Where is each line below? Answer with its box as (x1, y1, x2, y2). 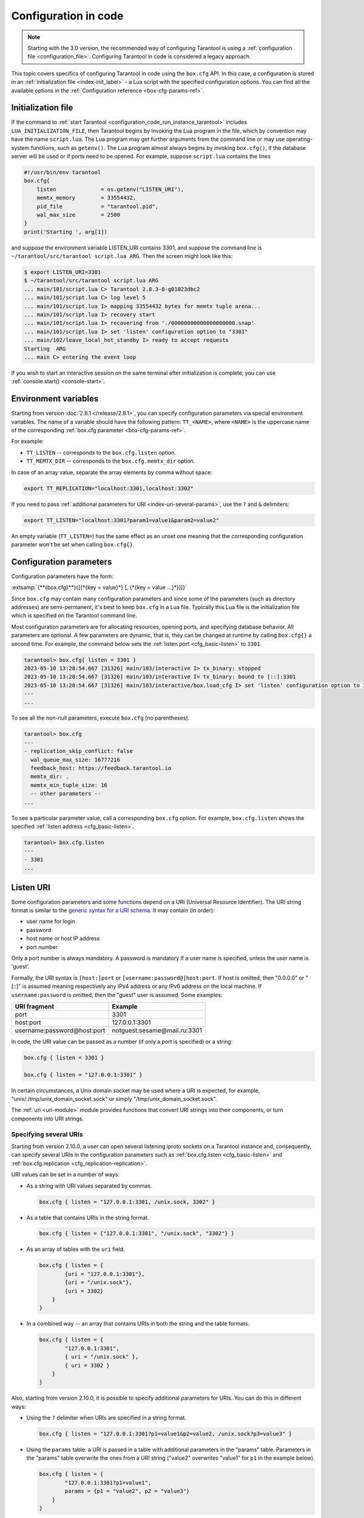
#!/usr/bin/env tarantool (24, 169, 101, 175)
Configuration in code (11, 9, 124, 22)
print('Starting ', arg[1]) (24, 228, 107, 235)
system (11, 144, 30, 151)
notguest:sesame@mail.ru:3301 (112, 1026, 203, 1035)
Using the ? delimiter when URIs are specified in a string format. (26, 1414, 187, 1421)
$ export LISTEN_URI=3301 (24, 269, 101, 276)
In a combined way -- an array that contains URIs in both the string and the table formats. (26, 1320, 250, 1327)
